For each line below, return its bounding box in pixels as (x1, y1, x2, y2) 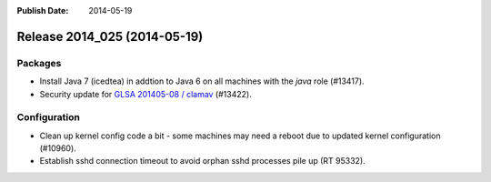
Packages (16, 56, 62, 69)
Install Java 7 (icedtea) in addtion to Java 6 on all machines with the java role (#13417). (39, 76, 365, 86)
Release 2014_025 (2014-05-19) (16, 28, 204, 45)
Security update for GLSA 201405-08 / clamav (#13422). (39, 88, 252, 99)
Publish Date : (16, 5, 69, 15)
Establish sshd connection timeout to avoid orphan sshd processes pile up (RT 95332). (39, 156, 366, 167)
